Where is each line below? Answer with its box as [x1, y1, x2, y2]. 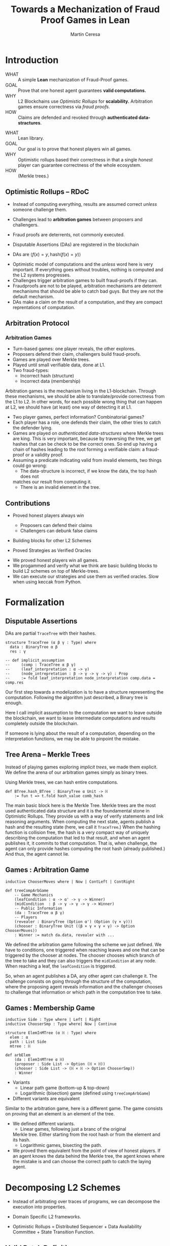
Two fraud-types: [12, 367, 49, 373]
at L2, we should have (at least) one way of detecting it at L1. [5, 404, 132, 410]
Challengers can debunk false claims [20, 527, 98, 534]
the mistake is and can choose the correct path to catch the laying [12, 1159, 151, 1165]
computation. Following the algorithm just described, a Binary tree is [5, 695, 148, 700]
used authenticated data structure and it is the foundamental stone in [5, 807, 150, 814]
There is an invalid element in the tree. [20, 484, 100, 490]
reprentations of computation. [12, 304, 75, 310]
